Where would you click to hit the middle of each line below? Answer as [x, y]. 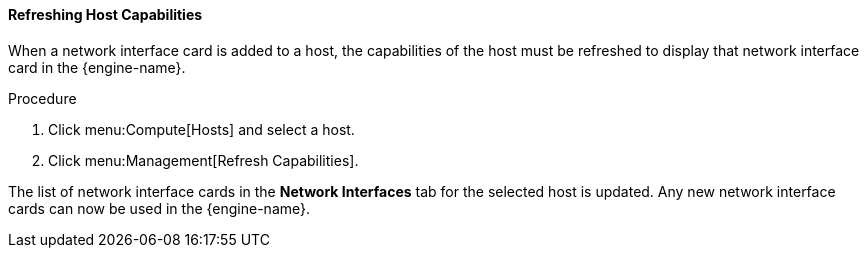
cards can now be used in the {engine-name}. [159, 208]
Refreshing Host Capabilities [105, 14]
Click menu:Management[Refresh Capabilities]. [203, 160]
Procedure [42, 98]
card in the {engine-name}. [97, 67]
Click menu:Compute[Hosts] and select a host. [201, 129]
